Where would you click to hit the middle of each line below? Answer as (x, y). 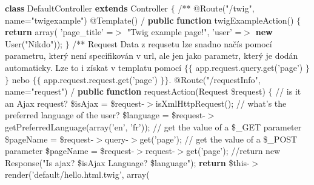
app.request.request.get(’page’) (101, 79)
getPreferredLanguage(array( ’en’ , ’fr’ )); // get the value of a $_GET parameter (153, 126)
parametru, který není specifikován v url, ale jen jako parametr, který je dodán (152, 55)
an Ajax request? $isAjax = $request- (75, 103)
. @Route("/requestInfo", (215, 79)
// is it (288, 91)
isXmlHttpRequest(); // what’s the (221, 103)
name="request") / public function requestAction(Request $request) (135, 91)
